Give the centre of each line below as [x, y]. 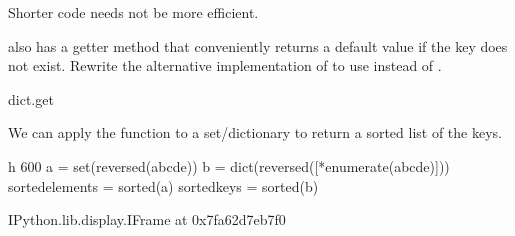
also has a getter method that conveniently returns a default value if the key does [258, 45]
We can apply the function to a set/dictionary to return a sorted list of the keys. [255, 132]
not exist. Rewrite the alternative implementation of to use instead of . [225, 65]
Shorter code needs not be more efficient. [133, 12]
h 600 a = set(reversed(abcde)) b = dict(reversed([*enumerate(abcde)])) [229, 165]
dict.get [31, 98]
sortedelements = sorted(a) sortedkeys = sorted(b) [163, 185]
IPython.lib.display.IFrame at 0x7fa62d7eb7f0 [147, 219]
